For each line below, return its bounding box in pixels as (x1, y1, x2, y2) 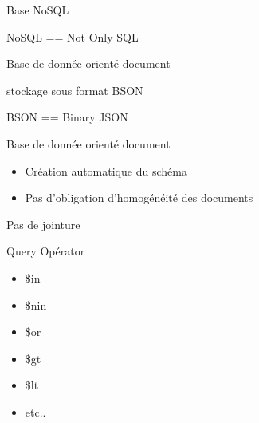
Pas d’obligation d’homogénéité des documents (25, 189, 253, 206)
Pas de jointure (6, 215, 80, 232)
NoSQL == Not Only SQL (6, 28, 139, 45)
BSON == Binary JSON (6, 109, 128, 125)
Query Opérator (6, 243, 85, 259)
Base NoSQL (6, 2, 69, 18)
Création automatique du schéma (25, 162, 187, 179)
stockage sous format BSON (6, 81, 143, 98)
